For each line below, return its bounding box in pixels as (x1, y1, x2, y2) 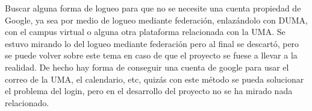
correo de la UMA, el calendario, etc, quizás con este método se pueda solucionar (5, 72, 304, 85)
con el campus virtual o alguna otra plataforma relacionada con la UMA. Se (5, 25, 285, 38)
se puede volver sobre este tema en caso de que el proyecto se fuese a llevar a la (5, 49, 298, 62)
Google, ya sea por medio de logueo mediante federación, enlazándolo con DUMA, (5, 13, 308, 26)
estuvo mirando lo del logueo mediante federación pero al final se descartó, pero (5, 37, 299, 49)
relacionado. (5, 96, 49, 109)
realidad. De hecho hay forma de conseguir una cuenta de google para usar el (5, 60, 289, 73)
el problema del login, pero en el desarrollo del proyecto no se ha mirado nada (5, 84, 293, 97)
